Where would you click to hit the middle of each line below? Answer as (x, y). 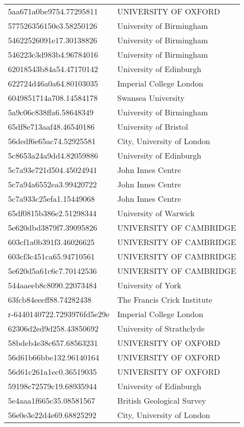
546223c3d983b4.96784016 (53, 54)
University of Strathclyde (161, 328)
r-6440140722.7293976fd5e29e (59, 314)
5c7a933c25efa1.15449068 (51, 199)
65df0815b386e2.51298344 (52, 213)
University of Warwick (156, 213)
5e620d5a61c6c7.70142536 (52, 271)
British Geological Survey (162, 400)
